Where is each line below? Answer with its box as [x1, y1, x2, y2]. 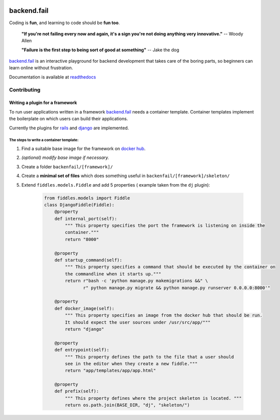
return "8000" [65, 236, 99, 242]
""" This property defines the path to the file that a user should [65, 354, 234, 360]
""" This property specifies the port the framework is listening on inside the [65, 223, 266, 229]
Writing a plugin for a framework [9, 100, 77, 106]
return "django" [65, 326, 105, 332]
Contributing [9, 86, 40, 93]
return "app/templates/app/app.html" [65, 368, 156, 374]
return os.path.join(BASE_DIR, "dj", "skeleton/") [65, 402, 190, 408]
